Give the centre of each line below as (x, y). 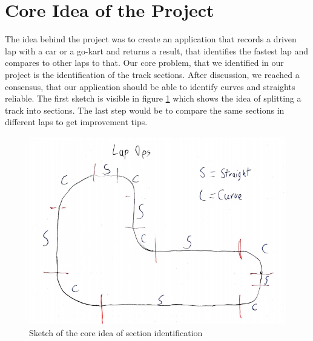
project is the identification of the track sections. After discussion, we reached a (152, 74)
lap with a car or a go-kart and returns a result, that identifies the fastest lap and (157, 50)
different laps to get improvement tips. (76, 122)
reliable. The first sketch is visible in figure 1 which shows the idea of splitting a (153, 98)
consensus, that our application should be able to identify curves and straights (150, 86)
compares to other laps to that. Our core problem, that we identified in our (144, 63)
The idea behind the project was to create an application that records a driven (151, 39)
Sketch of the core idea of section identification (116, 332)
